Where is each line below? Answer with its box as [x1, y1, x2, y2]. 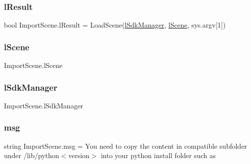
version [68, 150, 90, 161]
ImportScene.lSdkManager [4, 100, 84, 110]
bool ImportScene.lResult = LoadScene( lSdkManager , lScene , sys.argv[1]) [4, 20, 226, 30]
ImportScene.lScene [4, 60, 63, 70]
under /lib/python [4, 150, 60, 161]
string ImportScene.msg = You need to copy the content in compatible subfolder [4, 140, 247, 151]
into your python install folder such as [100, 150, 216, 161]
